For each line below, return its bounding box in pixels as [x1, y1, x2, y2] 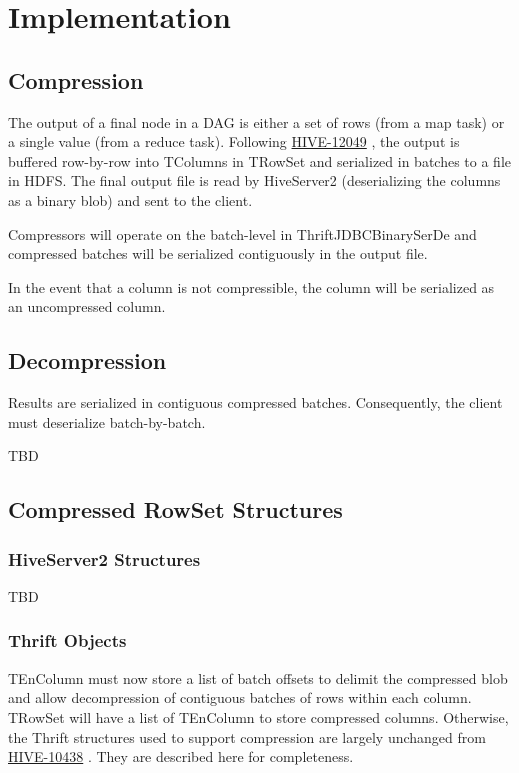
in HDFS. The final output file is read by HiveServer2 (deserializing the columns [8, 170, 501, 191]
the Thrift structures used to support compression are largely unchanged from [8, 726, 486, 747]
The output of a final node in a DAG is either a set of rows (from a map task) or [8, 111, 505, 132]
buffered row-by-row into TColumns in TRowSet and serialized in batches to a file [8, 150, 511, 171]
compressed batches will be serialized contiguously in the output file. [8, 243, 428, 264]
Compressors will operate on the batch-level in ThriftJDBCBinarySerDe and [8, 223, 477, 244]
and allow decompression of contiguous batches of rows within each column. [8, 687, 472, 708]
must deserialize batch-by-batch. [8, 411, 206, 432]
